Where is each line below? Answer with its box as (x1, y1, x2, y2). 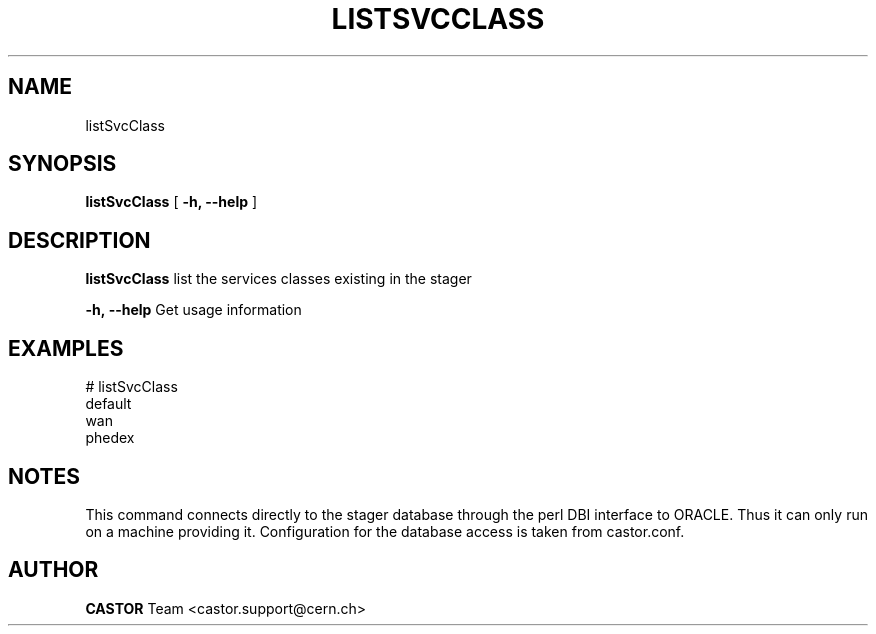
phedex (85, 429, 135, 447)
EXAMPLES (8, 335, 124, 361)
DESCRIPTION (8, 227, 151, 253)
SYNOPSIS (8, 151, 117, 177)
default (85, 395, 132, 413)
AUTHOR (8, 557, 99, 583)
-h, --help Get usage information (85, 301, 302, 319)
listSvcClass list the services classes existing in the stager (85, 270, 472, 288)
